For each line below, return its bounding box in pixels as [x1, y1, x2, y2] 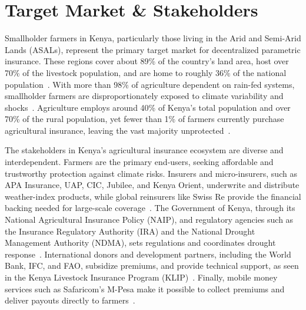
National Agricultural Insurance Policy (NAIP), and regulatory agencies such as [5, 213, 294, 226]
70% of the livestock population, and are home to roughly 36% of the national [5, 66, 287, 78]
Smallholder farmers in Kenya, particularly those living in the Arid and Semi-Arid [5, 32, 301, 44]
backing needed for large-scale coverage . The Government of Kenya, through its [5, 202, 295, 214]
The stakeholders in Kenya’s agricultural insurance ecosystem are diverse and [5, 144, 284, 156]
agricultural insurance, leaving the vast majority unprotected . [5, 124, 231, 136]
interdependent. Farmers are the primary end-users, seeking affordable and [5, 156, 274, 168]
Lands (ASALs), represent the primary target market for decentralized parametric [5, 43, 301, 55]
